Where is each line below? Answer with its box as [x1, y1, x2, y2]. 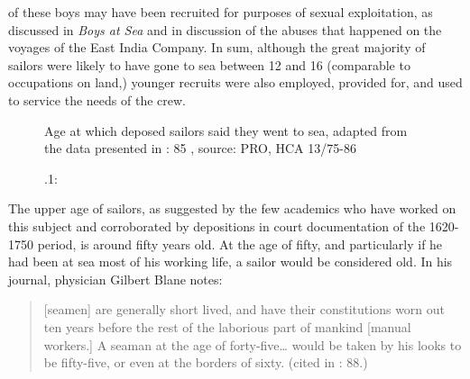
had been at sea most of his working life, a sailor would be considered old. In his [8, 252, 453, 271]
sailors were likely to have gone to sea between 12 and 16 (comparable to [8, 55, 410, 74]
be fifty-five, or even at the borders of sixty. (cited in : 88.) [43, 353, 368, 372]
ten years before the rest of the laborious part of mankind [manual [43, 317, 411, 336]
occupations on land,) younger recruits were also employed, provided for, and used [8, 73, 463, 92]
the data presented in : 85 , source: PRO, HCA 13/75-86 [44, 139, 356, 158]
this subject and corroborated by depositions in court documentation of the [8, 216, 426, 235]
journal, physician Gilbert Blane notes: [8, 269, 223, 288]
